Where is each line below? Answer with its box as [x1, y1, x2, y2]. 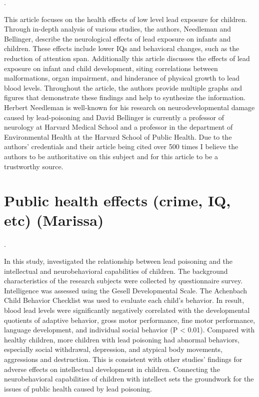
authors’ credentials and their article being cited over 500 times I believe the [4, 141, 238, 152]
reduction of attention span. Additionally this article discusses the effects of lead [4, 53, 250, 63]
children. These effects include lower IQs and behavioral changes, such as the [4, 43, 239, 54]
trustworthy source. [4, 161, 63, 171]
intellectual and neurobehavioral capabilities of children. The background [4, 265, 228, 276]
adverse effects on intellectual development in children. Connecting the [4, 363, 220, 374]
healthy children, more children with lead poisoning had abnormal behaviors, [4, 334, 239, 344]
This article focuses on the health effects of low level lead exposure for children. [4, 14, 247, 24]
